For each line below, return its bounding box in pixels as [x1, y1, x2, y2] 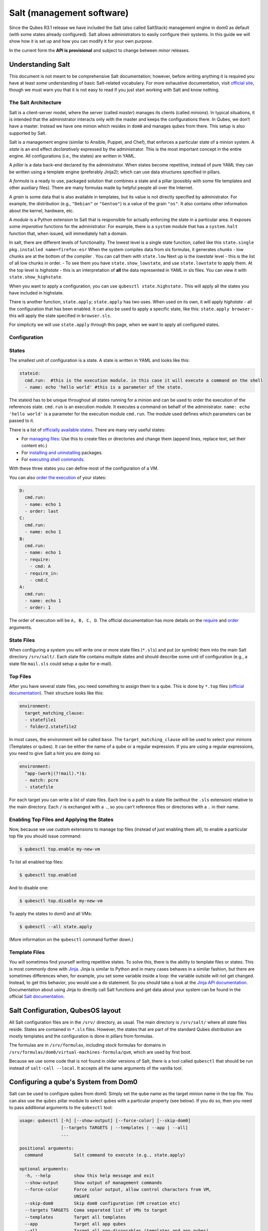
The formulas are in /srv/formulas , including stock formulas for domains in [9, 1042, 166, 1048]
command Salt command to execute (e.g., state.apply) [25, 1152, 186, 1158]
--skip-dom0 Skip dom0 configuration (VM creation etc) [25, 1200, 180, 1206]
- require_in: [25, 570, 59, 576]
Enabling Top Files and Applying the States [9, 816, 114, 823]
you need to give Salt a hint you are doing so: [9, 750, 101, 756]
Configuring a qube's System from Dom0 [9, 1078, 138, 1086]
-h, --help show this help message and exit [25, 1173, 154, 1179]
